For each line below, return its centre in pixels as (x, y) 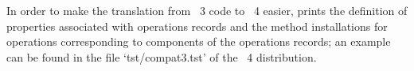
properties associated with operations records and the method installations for (197, 26)
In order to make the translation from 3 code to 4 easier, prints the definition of (207, 10)
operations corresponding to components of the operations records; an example (199, 41)
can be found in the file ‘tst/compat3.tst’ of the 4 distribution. (162, 56)
